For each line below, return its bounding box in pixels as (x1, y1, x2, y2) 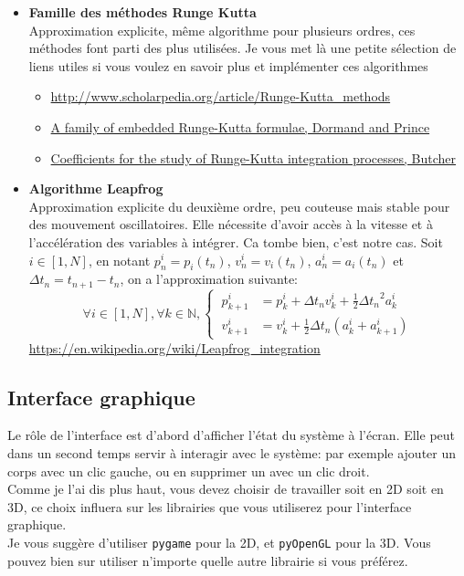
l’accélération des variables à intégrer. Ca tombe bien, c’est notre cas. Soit (28, 232, 443, 251)
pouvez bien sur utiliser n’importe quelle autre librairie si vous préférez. (7, 550, 408, 570)
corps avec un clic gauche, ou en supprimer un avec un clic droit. (7, 461, 370, 480)
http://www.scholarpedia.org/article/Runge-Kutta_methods (50, 87, 391, 106)
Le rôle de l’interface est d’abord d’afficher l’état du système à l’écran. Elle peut (7, 425, 456, 445)
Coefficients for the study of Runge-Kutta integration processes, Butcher (50, 148, 457, 167)
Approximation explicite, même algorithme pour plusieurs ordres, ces (28, 20, 416, 39)
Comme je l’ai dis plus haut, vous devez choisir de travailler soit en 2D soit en (7, 479, 444, 498)
